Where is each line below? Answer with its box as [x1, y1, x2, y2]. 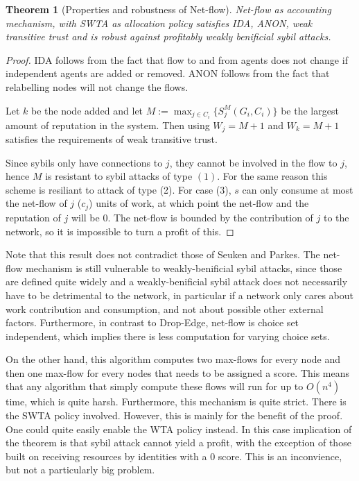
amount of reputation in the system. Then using [6, 117, 210, 132]
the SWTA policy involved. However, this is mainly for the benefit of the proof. [6, 408, 343, 423]
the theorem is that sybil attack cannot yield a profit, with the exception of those [6, 435, 351, 450]
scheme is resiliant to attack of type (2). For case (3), [6, 182, 231, 196]
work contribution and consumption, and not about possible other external [6, 301, 324, 316]
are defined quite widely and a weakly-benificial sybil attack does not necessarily [6, 274, 348, 289]
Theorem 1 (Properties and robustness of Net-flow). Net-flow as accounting [6, 2, 331, 16]
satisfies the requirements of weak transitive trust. [6, 132, 218, 146]
